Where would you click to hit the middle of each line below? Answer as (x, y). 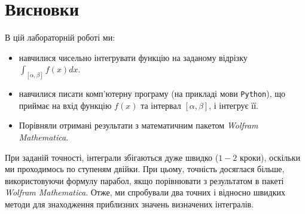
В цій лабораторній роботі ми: (60, 37)
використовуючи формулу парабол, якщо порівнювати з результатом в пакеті (144, 180)
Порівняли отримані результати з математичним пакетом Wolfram (138, 125)
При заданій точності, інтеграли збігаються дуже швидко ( (112, 157)
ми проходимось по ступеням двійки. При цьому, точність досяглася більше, (145, 169)
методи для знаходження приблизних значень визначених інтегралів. (129, 204)
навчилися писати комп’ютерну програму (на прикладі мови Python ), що (152, 94)
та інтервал (161, 105)
